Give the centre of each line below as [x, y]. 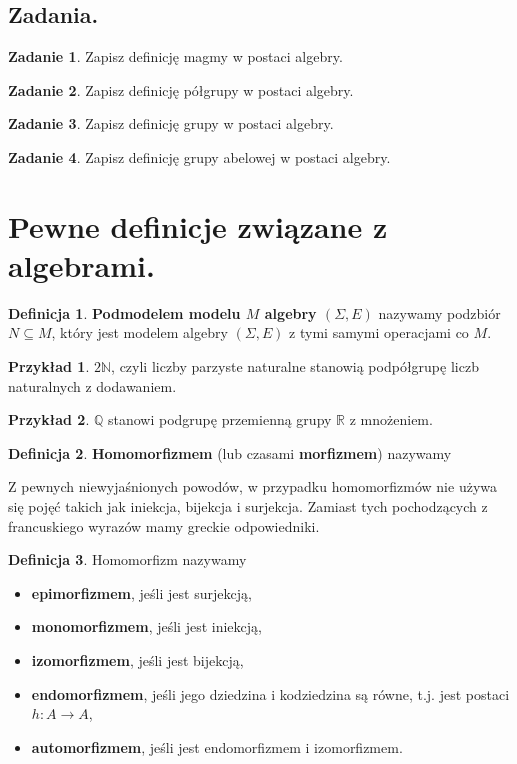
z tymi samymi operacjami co [379, 332]
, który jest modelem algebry [139, 332]
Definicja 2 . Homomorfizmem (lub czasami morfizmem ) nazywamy [230, 452]
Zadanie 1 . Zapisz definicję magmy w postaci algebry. [175, 56]
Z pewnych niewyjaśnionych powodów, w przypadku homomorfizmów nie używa [252, 486]
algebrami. [81, 264]
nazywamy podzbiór [439, 312]
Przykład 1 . [49, 366]
